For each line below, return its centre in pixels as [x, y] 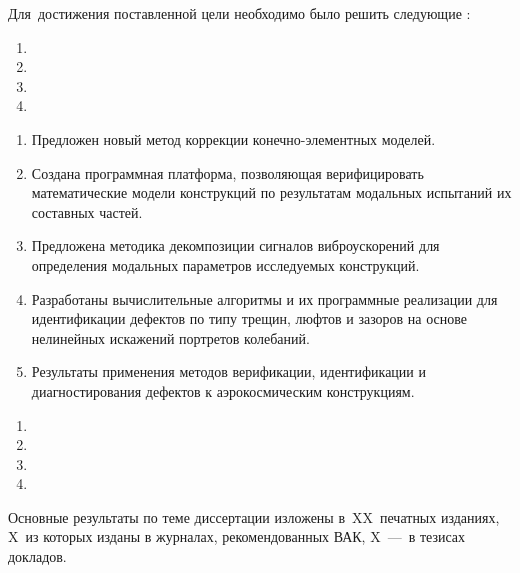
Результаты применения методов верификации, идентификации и [228, 371]
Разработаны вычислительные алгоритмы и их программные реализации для [264, 298]
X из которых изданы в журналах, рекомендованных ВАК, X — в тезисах [237, 536]
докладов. [37, 556]
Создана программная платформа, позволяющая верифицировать [227, 172]
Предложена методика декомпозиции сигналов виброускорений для [235, 245]
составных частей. [87, 211]
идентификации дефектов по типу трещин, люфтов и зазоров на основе [249, 318]
